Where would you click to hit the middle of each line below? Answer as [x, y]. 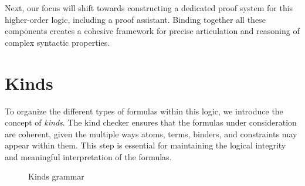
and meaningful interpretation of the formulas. [88, 156]
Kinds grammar [56, 176]
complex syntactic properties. [57, 42]
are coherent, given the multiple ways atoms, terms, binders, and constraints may [151, 133]
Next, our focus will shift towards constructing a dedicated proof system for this [149, 8]
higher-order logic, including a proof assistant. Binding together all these [135, 19]
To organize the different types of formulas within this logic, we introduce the [144, 111]
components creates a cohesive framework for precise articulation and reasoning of [152, 31]
